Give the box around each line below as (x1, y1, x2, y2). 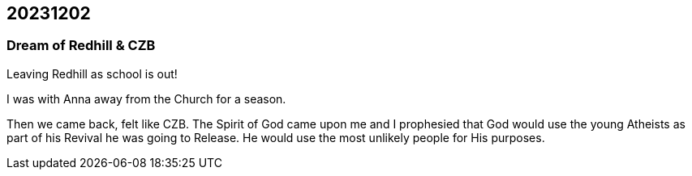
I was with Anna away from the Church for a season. (6, 91, 286, 106)
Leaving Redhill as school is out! (6, 66, 178, 81)
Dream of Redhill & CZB (6, 37, 156, 54)
